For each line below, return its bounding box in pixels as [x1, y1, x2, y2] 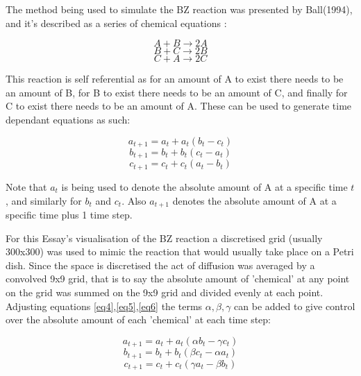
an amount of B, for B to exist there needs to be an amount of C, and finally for [6, 85, 348, 99]
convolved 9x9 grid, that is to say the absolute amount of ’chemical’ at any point [6, 271, 350, 286]
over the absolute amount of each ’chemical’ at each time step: [6, 312, 271, 327]
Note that [6, 179, 47, 194]
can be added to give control [234, 298, 355, 313]
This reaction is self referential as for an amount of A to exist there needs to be [6, 71, 344, 86]
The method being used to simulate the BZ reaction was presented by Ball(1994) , [6, 2, 353, 16]
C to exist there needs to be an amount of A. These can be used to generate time [6, 99, 352, 113]
